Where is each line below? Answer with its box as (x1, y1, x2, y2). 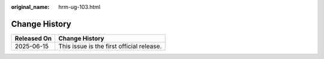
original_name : (11, 4, 50, 10)
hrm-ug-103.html (58, 4, 101, 10)
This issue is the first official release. (58, 42, 162, 50)
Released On (14, 34, 52, 42)
